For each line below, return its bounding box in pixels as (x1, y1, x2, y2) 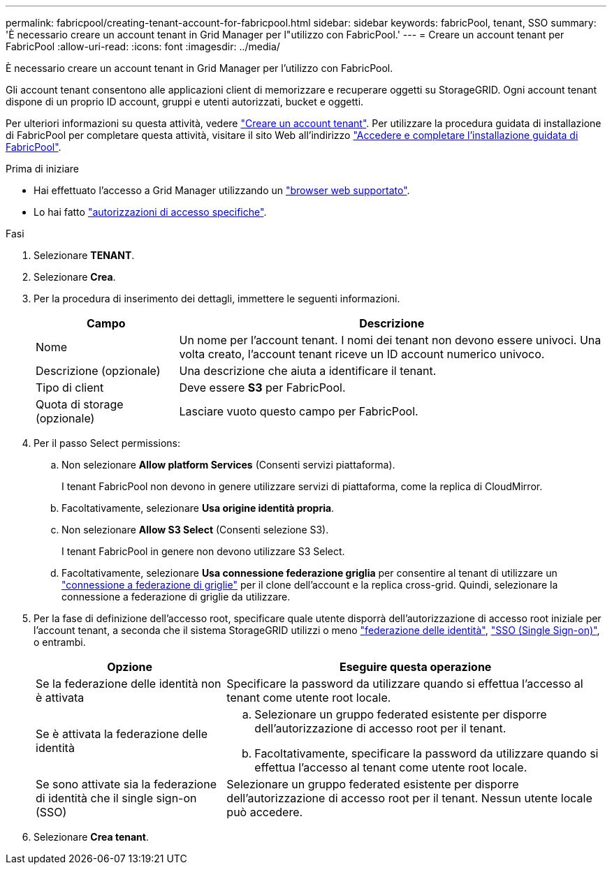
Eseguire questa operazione (339, 660, 492, 674)
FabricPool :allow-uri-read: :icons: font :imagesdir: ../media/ (6, 40, 280, 52)
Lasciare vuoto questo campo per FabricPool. (179, 404, 418, 418)
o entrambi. (34, 636, 86, 648)
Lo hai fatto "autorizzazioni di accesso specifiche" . (34, 206, 267, 218)
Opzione (107, 660, 153, 674)
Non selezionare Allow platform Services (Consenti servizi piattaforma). (61, 459, 395, 471)
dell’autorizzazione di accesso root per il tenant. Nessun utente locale (226, 791, 592, 805)
